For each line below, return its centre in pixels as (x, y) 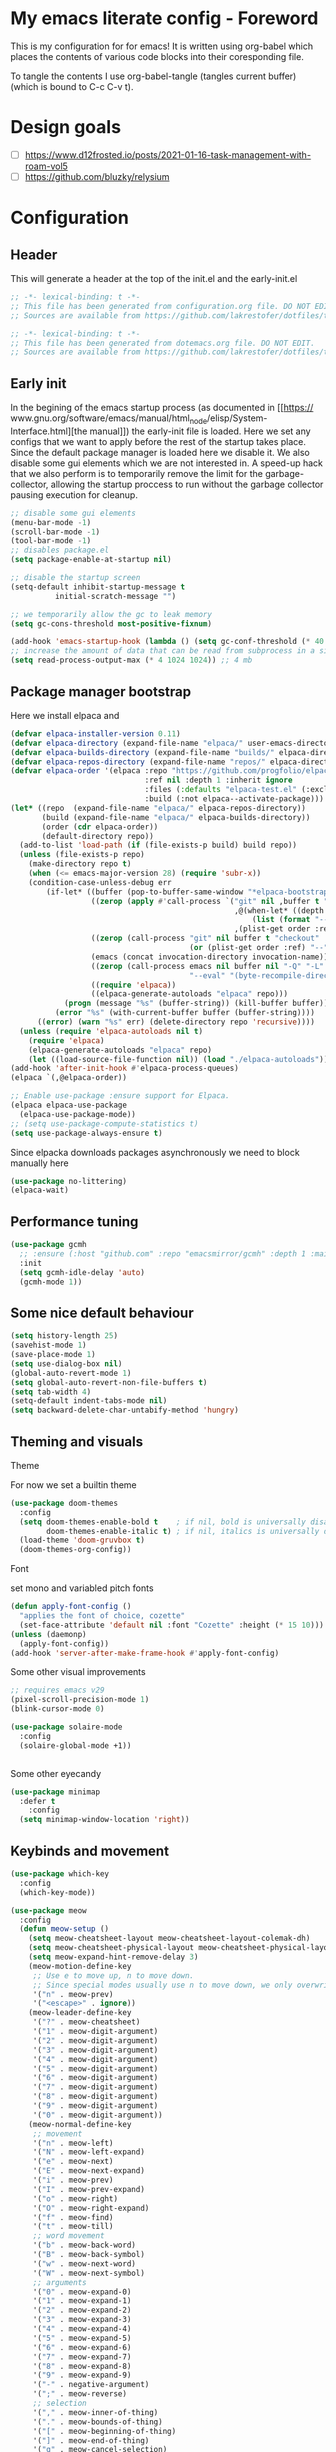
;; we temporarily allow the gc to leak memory (111, 614)
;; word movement (68, 2236)
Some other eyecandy (56, 1773)
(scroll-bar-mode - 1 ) (55, 532)
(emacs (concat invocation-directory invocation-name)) (209, 957)
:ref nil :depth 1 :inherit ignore (218, 780)
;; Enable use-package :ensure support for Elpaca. (120, 1096)
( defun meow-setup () (64, 1929)
